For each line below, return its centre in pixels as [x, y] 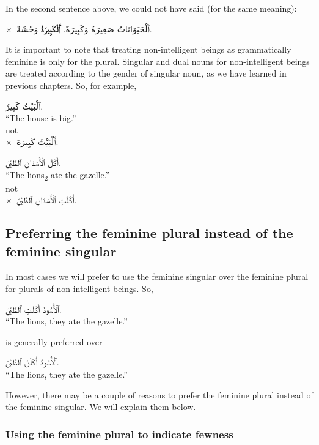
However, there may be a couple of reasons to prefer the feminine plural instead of [159, 395]
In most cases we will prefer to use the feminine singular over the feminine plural [157, 276]
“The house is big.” [41, 118]
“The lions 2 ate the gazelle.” [58, 175]
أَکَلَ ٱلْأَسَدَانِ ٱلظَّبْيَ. [33, 162]
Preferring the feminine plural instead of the [149, 233]
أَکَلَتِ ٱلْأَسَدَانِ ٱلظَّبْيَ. [46, 200]
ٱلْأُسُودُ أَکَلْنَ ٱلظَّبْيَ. [32, 362]
